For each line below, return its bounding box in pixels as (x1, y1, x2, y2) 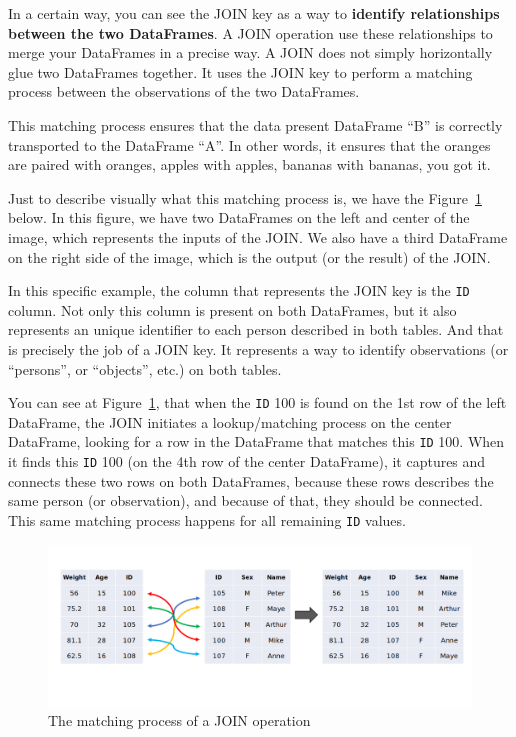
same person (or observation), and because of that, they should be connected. (8, 490, 483, 511)
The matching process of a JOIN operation (48, 710, 311, 731)
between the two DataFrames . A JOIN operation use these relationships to (8, 22, 493, 43)
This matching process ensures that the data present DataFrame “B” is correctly (8, 114, 503, 135)
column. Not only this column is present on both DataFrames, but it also (8, 299, 457, 320)
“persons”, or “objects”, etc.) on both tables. (8, 358, 282, 379)
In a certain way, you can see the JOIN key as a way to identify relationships (8, 3, 500, 23)
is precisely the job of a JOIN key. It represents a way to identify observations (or (8, 338, 509, 359)
